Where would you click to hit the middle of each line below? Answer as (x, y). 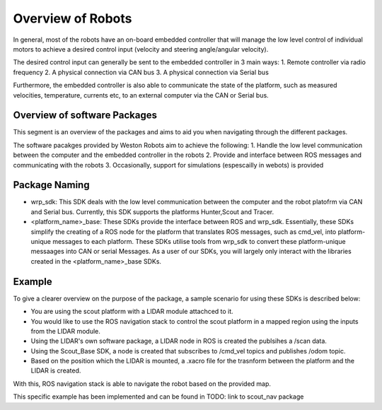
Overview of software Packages (85, 116)
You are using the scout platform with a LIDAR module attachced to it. (132, 312)
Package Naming (51, 185)
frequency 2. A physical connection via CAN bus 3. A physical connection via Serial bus (141, 72)
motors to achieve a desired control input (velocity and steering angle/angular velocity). (141, 49)
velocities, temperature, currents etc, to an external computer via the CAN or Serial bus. (141, 95)
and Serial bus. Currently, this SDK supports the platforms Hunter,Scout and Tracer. (152, 211)
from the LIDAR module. (65, 331)
